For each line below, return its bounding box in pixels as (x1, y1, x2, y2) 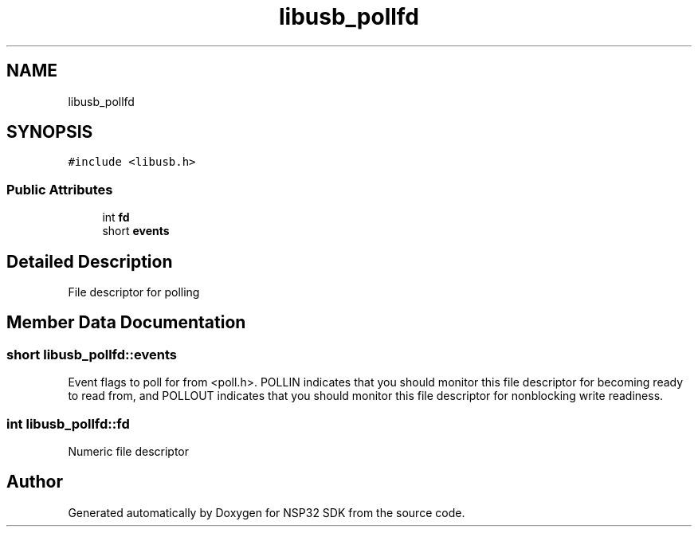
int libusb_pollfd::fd (6, 415, 130, 432)
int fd (102, 210, 130, 225)
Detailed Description (6, 251, 173, 272)
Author (6, 472, 63, 492)
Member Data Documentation (6, 312, 246, 333)
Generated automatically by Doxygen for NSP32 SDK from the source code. (68, 505, 465, 519)
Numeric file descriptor (68, 445, 190, 458)
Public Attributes (6, 181, 113, 198)
